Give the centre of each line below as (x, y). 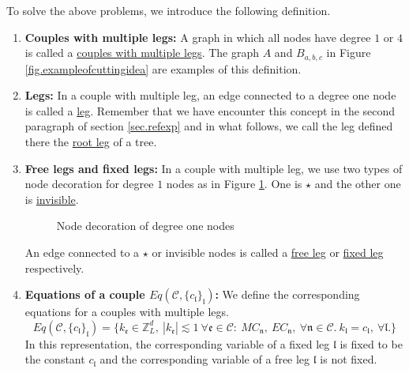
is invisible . (52, 199)
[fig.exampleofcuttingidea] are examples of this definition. (163, 68)
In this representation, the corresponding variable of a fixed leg (177, 343)
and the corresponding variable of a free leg (205, 359)
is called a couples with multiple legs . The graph (142, 53)
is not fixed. (349, 359)
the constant (55, 359)
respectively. (54, 268)
